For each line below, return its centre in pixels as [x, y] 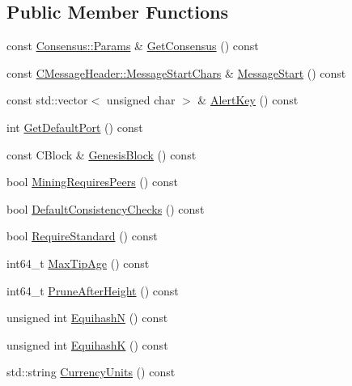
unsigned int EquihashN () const [87, 318]
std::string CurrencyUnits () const [91, 372]
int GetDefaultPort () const [75, 127]
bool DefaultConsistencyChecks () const [106, 208]
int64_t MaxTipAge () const [78, 263]
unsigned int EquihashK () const [87, 344]
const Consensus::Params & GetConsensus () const [133, 46]
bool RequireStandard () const [82, 236]
